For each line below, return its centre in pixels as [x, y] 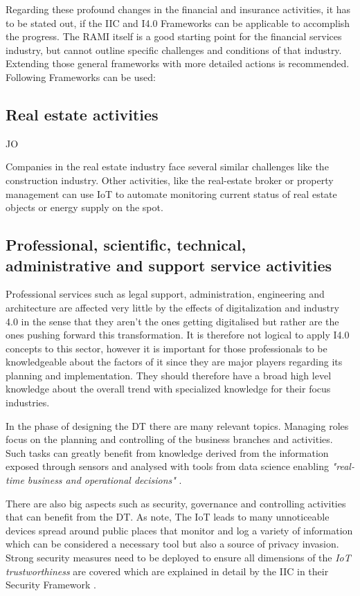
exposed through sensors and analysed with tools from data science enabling [167, 466]
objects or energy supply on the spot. [84, 207]
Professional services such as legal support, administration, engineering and [165, 294]
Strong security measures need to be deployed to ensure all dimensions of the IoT [178, 558]
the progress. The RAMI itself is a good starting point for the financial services [174, 36]
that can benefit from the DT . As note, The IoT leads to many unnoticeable [168, 517]
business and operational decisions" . [105, 480]
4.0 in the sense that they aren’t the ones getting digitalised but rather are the [172, 321]
